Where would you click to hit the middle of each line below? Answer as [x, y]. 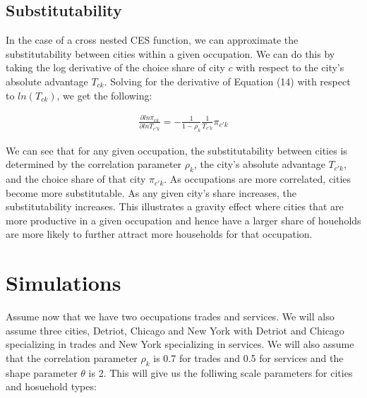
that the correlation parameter [72, 357]
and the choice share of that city [76, 179]
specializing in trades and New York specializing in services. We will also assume [180, 344]
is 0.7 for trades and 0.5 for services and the [248, 357]
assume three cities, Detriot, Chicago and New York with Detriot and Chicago [175, 330]
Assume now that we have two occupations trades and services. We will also [170, 316]
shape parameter [42, 372]
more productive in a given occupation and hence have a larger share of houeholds [183, 220]
